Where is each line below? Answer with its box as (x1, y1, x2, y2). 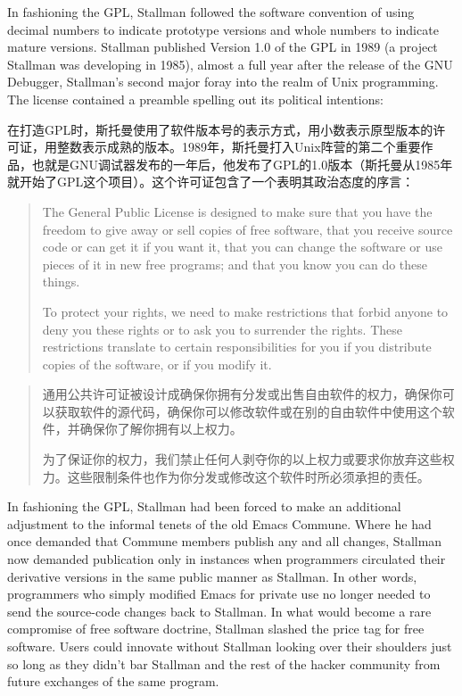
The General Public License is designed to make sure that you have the (42, 202, 433, 220)
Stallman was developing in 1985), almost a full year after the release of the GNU (7, 54, 453, 73)
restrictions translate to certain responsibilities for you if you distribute (42, 337, 432, 356)
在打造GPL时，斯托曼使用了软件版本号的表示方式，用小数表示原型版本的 (7, 120, 433, 138)
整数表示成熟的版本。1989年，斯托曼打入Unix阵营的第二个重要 (56, 137, 421, 156)
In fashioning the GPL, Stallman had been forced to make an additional (7, 497, 401, 516)
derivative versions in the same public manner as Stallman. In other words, (7, 567, 417, 585)
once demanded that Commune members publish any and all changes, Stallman (7, 532, 442, 551)
